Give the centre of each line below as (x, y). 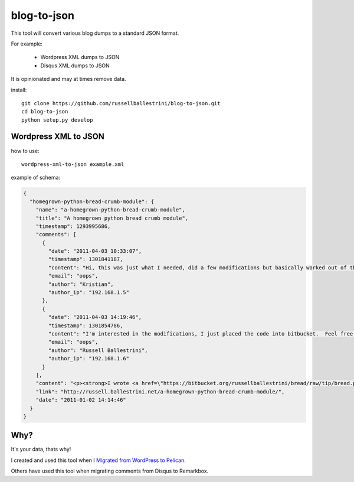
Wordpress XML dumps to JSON (80, 57)
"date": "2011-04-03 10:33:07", (95, 251)
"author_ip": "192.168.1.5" (89, 293)
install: (19, 90)
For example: (27, 44)
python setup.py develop (57, 120)
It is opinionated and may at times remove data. (68, 79)
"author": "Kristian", (81, 284)
